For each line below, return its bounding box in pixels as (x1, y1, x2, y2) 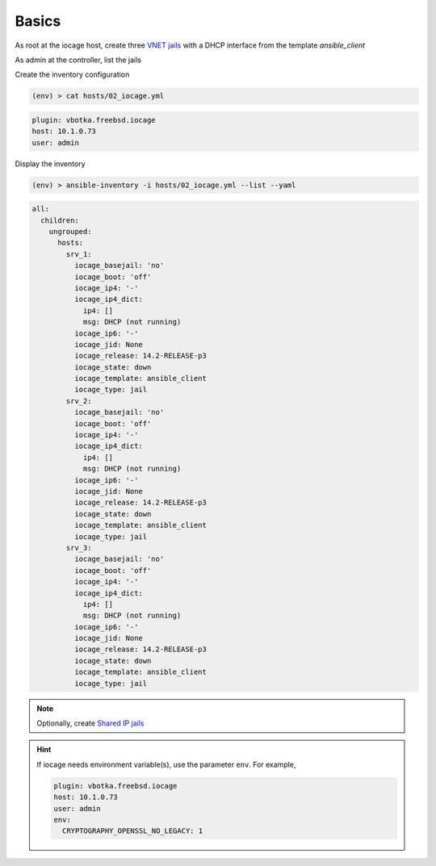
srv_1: (65, 249, 92, 258)
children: (40, 215, 80, 225)
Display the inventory (15, 158, 86, 169)
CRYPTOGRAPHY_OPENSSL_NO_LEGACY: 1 (61, 826, 203, 835)
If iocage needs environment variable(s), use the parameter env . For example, (36, 759, 296, 769)
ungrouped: (48, 227, 92, 236)
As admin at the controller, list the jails (15, 55, 141, 65)
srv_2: (65, 396, 92, 405)
